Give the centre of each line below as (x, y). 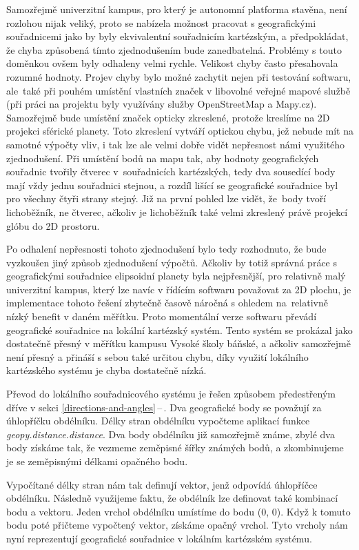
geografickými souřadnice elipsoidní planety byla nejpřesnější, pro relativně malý (176, 276)
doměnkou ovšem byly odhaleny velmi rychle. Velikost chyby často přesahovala (172, 63)
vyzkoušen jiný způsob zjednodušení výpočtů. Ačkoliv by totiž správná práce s (172, 262)
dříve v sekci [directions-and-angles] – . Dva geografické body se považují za (164, 407)
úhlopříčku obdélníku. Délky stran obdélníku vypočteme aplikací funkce (158, 421)
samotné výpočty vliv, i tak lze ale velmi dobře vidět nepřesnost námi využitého (176, 144)
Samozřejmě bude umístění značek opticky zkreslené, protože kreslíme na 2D (168, 117)
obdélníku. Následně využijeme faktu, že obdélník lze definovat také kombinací (172, 498)
